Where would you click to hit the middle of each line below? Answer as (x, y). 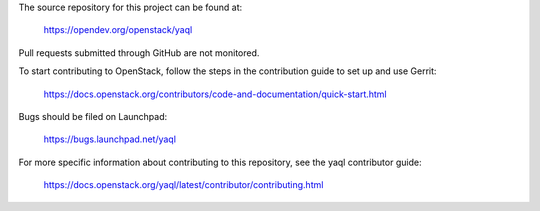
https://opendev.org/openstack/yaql (118, 30)
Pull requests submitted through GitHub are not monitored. (139, 52)
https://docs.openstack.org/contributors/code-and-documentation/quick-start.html (215, 94)
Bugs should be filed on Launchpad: (93, 116)
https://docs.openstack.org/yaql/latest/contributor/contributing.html (183, 185)
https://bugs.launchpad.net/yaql (110, 139)
